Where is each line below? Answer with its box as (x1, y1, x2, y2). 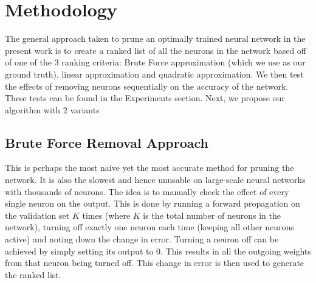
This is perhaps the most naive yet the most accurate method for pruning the (5, 161, 294, 174)
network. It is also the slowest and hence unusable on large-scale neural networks (5, 173, 306, 186)
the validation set (5, 208, 70, 221)
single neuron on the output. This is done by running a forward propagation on (5, 197, 300, 210)
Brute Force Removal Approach (5, 133, 209, 151)
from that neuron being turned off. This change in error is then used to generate (5, 256, 304, 269)
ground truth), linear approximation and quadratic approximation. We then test (5, 67, 304, 80)
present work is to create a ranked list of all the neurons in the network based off (5, 44, 307, 56)
